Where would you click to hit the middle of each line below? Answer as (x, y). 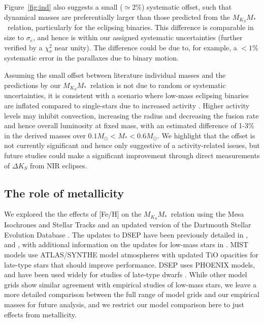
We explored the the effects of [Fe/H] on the (73, 214)
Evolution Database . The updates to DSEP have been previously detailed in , (126, 234)
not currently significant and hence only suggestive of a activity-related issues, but (132, 145)
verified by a (23, 47)
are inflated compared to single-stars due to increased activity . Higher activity (127, 106)
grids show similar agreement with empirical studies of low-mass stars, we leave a (130, 284)
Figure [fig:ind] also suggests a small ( (63, 7)
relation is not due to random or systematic (158, 85)
